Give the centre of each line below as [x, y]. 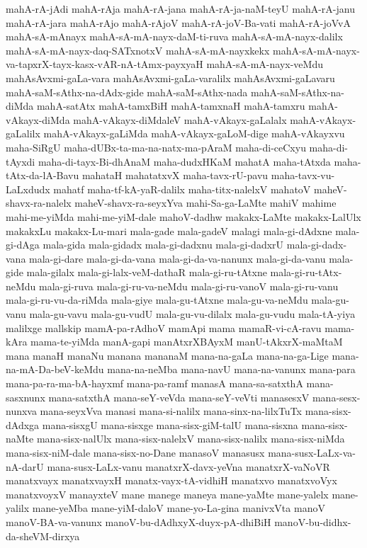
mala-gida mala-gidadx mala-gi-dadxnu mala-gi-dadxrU [163, 245]
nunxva [21, 411]
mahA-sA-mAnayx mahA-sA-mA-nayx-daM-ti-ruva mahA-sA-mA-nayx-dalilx [174, 36]
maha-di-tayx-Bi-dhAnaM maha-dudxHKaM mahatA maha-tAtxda [184, 161]
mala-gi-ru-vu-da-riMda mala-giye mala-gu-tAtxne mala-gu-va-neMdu [157, 300]
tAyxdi [21, 161]
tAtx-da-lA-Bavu [43, 175]
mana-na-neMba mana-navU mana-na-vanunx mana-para [231, 369]
